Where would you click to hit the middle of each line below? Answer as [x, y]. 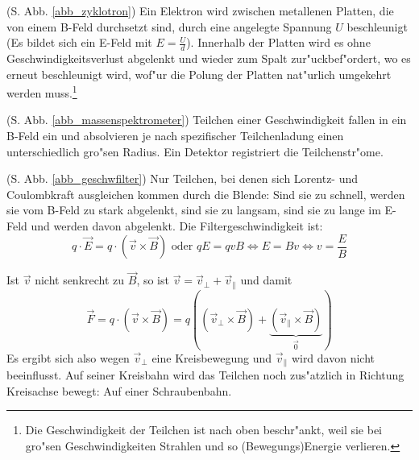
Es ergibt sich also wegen [68, 357]
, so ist [153, 280]
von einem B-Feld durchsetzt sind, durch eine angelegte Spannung [169, 26]
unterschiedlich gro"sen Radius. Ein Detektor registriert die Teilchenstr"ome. [195, 151]
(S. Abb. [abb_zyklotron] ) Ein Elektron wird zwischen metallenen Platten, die [200, 10]
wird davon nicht [333, 357]
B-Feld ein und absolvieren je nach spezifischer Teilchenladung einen [175, 136]
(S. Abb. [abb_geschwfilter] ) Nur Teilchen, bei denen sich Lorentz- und [183, 178]
